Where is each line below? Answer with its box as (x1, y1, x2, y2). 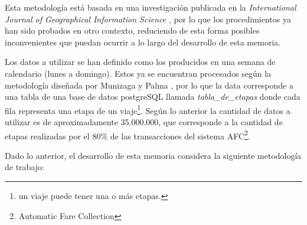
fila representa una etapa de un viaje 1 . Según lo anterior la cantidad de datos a (5, 102, 290, 116)
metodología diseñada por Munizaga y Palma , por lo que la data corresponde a (5, 79, 293, 91)
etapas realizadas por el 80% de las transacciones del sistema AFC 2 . (5, 128, 250, 142)
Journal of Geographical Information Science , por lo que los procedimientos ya (5, 12, 291, 25)
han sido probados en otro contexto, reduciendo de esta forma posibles (5, 24, 260, 37)
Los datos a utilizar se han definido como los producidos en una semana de (5, 56, 276, 68)
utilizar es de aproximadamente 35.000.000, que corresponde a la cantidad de (5, 116, 283, 128)
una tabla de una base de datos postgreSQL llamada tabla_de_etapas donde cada (5, 90, 301, 103)
